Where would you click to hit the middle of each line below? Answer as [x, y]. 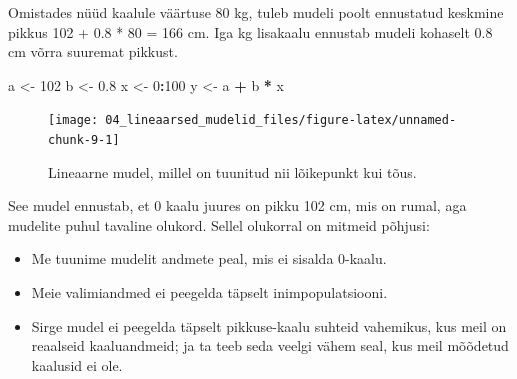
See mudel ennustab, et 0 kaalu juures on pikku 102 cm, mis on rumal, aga [237, 205]
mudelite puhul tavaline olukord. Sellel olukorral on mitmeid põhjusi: [219, 224]
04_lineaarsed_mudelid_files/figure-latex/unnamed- [281, 120]
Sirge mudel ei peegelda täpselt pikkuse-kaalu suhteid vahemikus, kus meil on [269, 325]
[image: [73, 120]
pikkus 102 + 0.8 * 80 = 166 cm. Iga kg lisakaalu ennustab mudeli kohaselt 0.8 [250, 31]
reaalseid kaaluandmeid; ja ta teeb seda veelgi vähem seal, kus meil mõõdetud [270, 345]
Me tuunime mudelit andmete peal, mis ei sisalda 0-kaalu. [209, 258]
